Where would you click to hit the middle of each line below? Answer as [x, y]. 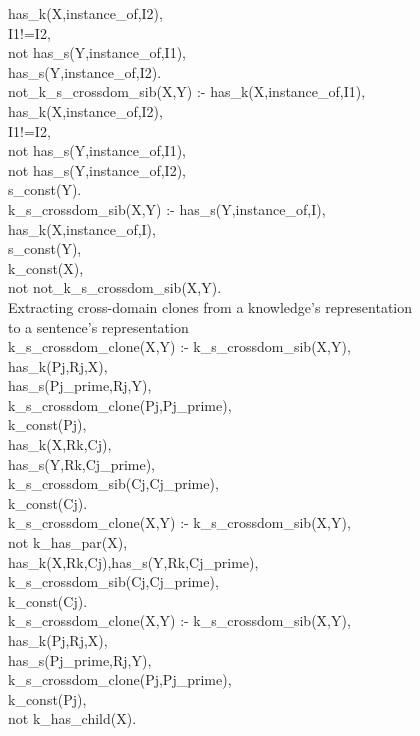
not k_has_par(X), [68, 542]
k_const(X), [46, 267]
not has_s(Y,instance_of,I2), [97, 169]
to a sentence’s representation [98, 326]
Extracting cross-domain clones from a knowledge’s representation [210, 306]
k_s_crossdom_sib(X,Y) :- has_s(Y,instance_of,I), [167, 208]
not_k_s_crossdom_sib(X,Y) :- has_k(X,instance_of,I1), [187, 91]
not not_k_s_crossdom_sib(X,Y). [115, 287]
